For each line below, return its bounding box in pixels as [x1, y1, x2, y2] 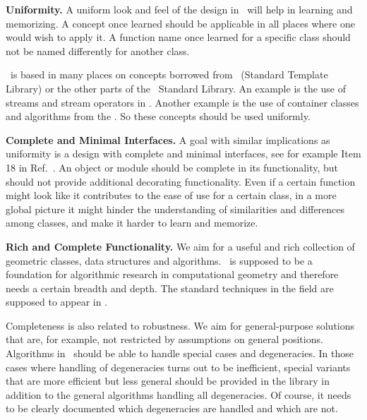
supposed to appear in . [6, 294, 108, 309]
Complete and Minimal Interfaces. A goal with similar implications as [6, 132, 330, 147]
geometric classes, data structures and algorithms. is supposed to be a [6, 253, 313, 268]
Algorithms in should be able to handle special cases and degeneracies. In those [6, 346, 354, 361]
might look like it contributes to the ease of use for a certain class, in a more [6, 188, 337, 203]
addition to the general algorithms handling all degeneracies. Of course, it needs [6, 387, 351, 402]
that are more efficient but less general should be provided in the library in [6, 373, 330, 388]
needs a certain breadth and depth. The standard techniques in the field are [6, 280, 334, 295]
